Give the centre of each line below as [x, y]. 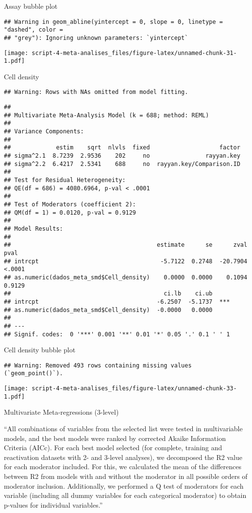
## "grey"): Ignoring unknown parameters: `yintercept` [96, 38]
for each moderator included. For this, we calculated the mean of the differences [123, 467]
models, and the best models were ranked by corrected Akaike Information [115, 438]
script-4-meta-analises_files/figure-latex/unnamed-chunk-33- [134, 389]
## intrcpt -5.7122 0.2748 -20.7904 [126, 261]
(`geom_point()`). [34, 374]
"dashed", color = [34, 30]
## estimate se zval [126, 245]
